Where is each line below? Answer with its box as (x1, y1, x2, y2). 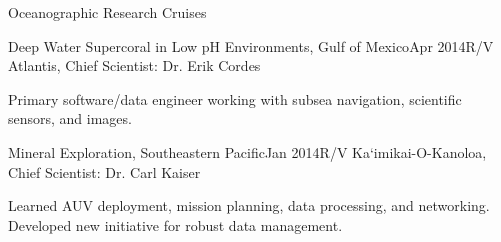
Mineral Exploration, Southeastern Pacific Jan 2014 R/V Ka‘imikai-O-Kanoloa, (8, 141, 487, 162)
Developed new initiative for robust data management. (8, 214, 343, 235)
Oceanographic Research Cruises (8, 2, 207, 22)
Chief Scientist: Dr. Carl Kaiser (8, 161, 201, 182)
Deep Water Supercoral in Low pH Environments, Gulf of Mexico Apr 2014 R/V (8, 35, 494, 56)
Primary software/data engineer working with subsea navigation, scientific (8, 88, 462, 109)
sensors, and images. (8, 108, 132, 129)
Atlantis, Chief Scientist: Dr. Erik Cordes (8, 55, 261, 76)
